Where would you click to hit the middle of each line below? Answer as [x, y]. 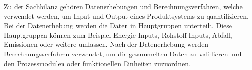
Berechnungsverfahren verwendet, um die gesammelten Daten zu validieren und [123, 53]
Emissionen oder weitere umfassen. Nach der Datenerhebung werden [106, 44]
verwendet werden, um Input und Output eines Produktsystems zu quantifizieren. [126, 16]
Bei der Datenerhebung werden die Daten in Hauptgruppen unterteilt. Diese [118, 25]
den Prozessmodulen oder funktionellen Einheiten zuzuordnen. [97, 63]
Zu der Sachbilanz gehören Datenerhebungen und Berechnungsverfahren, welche [123, 6]
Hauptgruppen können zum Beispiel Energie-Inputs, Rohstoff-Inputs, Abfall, [118, 35]
